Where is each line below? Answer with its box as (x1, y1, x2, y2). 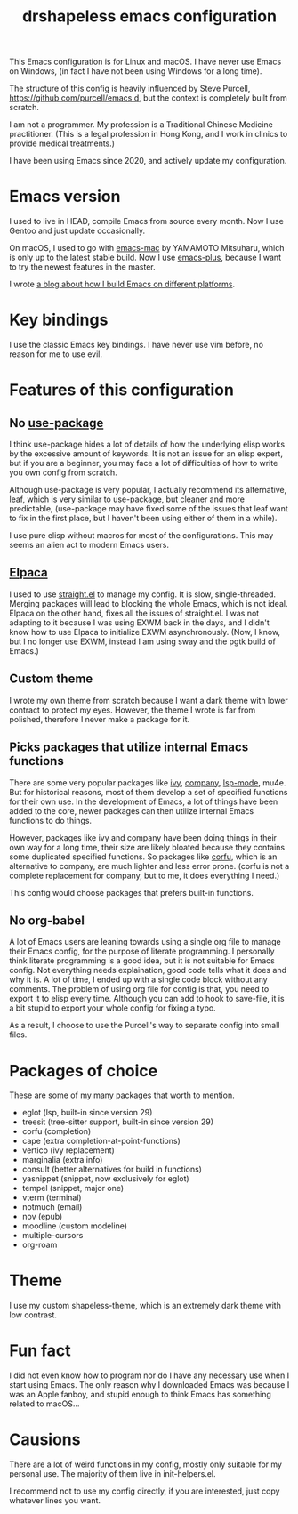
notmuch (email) (21, 1202, 83, 1212)
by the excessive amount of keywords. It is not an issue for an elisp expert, (9, 448, 283, 459)
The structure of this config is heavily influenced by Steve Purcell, (9, 83, 251, 94)
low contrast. (9, 1309, 58, 1320)
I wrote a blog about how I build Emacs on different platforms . (9, 278, 236, 290)
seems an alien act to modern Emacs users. (9, 540, 170, 551)
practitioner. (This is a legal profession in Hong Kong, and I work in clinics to (9, 129, 288, 140)
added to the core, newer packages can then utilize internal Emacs (9, 805, 254, 816)
